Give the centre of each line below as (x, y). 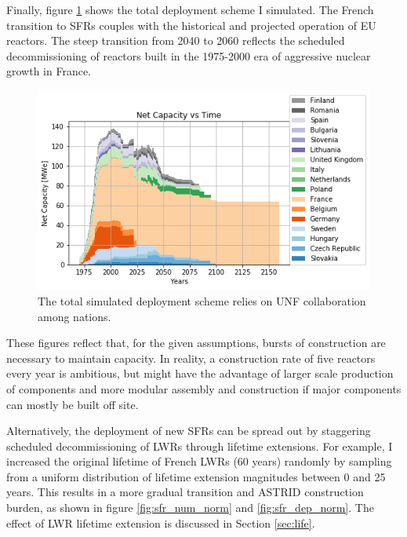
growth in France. (49, 71)
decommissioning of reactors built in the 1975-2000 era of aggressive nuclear (189, 55)
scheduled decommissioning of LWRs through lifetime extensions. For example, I (200, 446)
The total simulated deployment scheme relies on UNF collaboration (202, 300)
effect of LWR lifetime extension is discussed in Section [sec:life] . (161, 522)
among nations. (74, 316)
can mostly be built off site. (73, 404)
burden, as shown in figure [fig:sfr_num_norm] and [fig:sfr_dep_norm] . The (190, 508)
